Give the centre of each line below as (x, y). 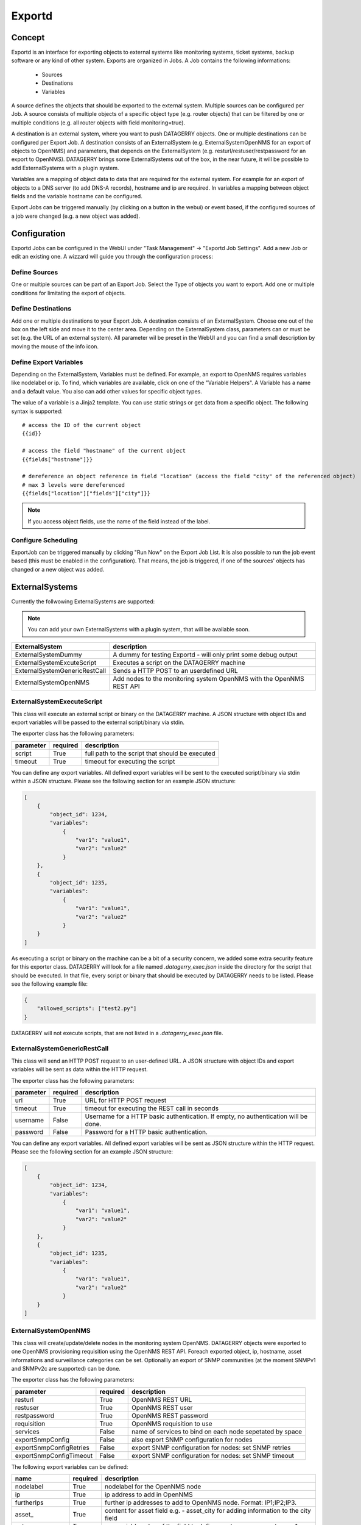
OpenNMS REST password (170, 1415)
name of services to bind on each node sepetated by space (217, 1432)
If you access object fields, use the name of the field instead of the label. (119, 521)
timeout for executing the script (130, 761)
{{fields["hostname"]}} (58, 459)
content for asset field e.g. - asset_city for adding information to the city (208, 1511)
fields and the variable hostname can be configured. (77, 196)
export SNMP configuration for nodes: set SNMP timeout (213, 1455)
